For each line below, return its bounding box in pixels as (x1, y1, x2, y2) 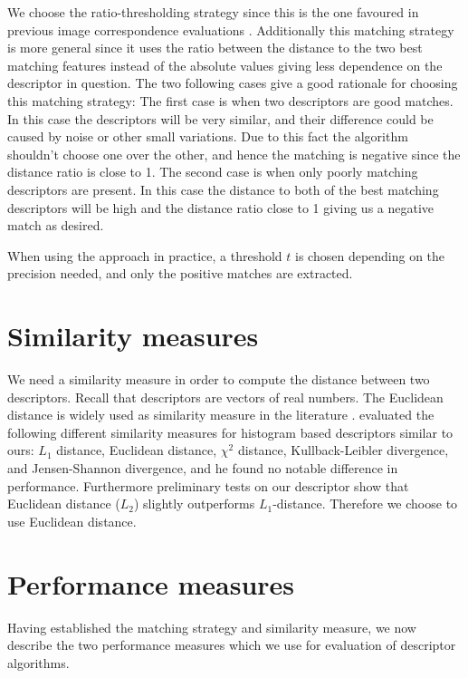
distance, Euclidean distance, (56, 441, 217, 460)
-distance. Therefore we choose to (272, 494, 458, 513)
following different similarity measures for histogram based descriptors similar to (7, 422, 454, 441)
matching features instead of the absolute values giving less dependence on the (7, 55, 443, 74)
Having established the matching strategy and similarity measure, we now (7, 617, 416, 636)
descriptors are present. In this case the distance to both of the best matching (7, 179, 439, 199)
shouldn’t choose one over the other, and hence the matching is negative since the (7, 144, 461, 163)
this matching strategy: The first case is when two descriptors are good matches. (7, 91, 454, 110)
